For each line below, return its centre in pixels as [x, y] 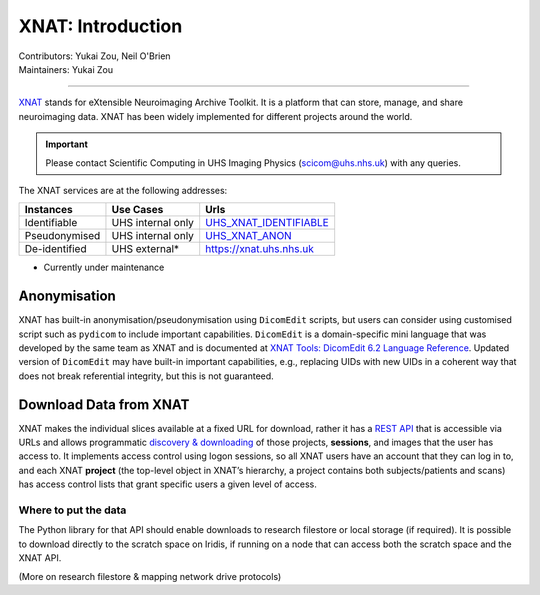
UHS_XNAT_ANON [248, 236]
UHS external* [145, 249]
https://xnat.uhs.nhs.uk [260, 249]
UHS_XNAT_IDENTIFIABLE [267, 223]
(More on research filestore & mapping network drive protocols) [150, 576]
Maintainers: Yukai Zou [66, 69]
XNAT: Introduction [100, 26]
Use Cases [137, 210]
